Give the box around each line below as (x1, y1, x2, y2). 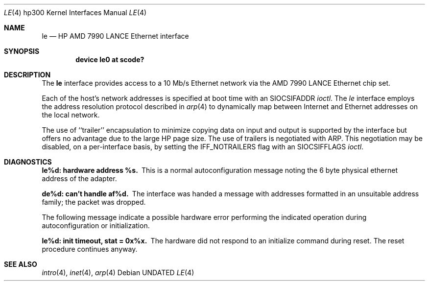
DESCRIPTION (4, 71, 51, 79)
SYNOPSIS (4, 47, 40, 55)
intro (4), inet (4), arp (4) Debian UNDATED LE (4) (42, 268, 194, 277)
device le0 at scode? (75, 55, 144, 64)
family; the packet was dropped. (42, 198, 146, 206)
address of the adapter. (42, 174, 117, 183)
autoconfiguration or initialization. (42, 221, 150, 230)
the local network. (42, 111, 100, 119)
